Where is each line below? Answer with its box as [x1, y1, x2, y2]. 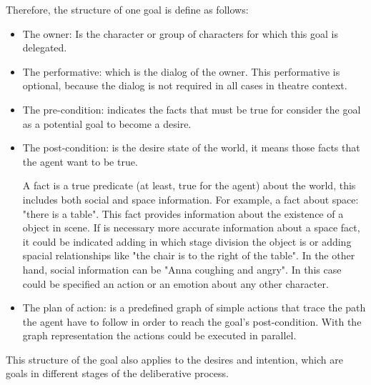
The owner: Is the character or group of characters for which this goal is [22, 26, 338, 41]
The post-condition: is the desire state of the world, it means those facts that [22, 140, 360, 155]
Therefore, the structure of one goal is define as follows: [6, 2, 249, 16]
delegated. [22, 40, 67, 55]
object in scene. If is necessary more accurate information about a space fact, [22, 220, 360, 235]
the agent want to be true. [22, 154, 138, 169]
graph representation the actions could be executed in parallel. [22, 328, 297, 343]
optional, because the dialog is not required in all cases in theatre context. [22, 78, 347, 93]
